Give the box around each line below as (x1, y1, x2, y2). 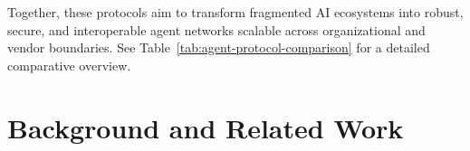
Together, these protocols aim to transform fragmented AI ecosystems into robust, (7, 3, 464, 21)
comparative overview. (7, 55, 131, 74)
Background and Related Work (7, 109, 404, 146)
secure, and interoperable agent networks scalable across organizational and (7, 20, 426, 39)
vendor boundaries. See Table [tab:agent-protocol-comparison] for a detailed (7, 38, 430, 57)
